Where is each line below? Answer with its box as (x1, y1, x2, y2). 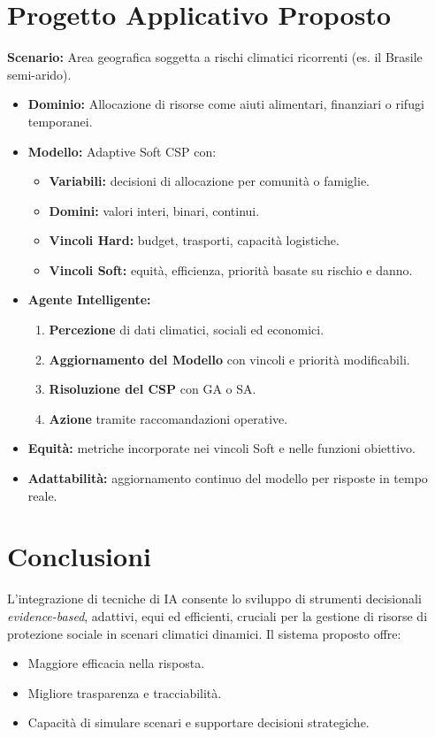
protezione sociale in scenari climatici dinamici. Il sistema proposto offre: (7, 624, 401, 642)
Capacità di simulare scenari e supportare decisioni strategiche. (27, 713, 370, 732)
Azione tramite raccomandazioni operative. (49, 409, 288, 427)
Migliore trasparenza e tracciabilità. (27, 683, 222, 702)
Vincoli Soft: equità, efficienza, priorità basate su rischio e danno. (49, 260, 413, 279)
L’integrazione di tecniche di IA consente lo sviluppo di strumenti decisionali (7, 589, 422, 608)
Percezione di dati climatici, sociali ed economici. (49, 320, 324, 339)
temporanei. (27, 111, 93, 130)
